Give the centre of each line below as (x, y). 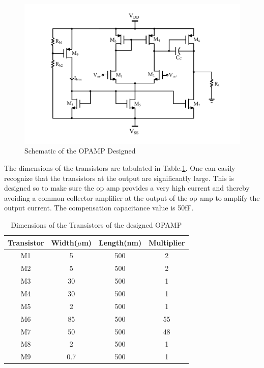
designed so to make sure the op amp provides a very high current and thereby (127, 188)
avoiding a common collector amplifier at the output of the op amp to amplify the (132, 197)
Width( (64, 242)
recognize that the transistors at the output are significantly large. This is (119, 178)
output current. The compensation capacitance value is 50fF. (99, 208)
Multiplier (167, 242)
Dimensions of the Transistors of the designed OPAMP (96, 225)
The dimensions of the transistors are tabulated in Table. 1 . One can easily (120, 168)
